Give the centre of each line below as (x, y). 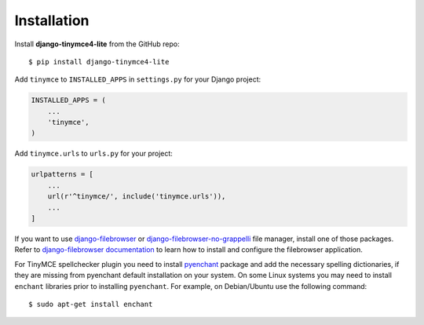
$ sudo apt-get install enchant (91, 304)
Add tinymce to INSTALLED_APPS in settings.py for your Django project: (138, 79)
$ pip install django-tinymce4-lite (99, 62)
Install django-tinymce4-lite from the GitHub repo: (97, 44)
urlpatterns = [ (62, 174)
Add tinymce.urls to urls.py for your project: (93, 154)
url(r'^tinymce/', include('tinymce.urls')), (137, 197)
